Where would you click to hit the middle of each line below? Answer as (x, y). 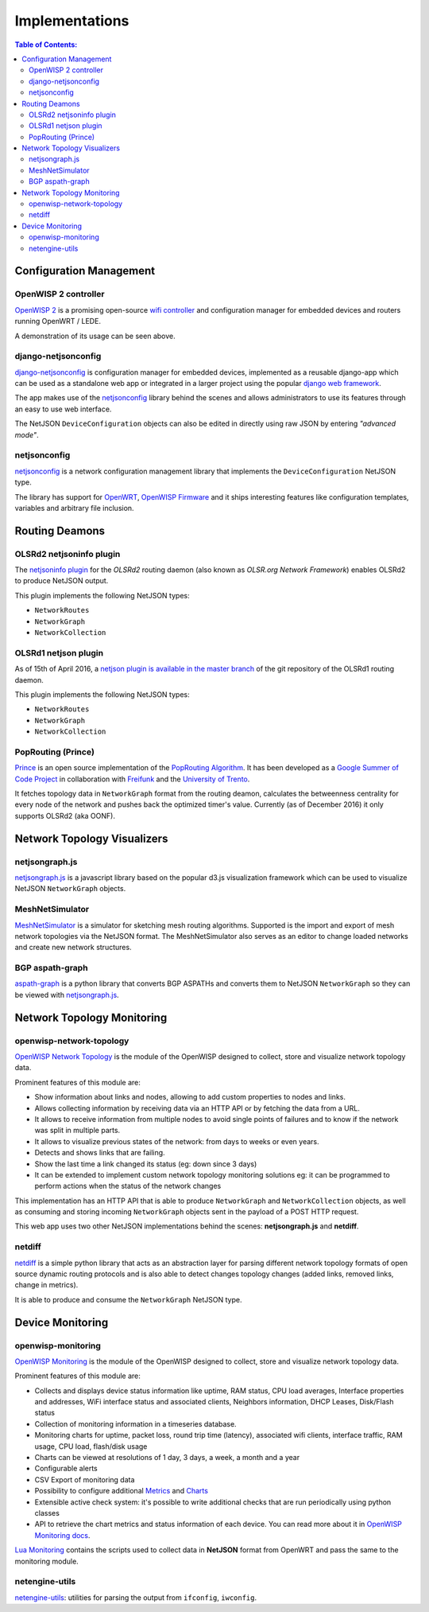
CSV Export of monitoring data (85, 1479)
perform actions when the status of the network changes (128, 1186)
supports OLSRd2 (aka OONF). (65, 816)
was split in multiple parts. (77, 1131)
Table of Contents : (46, 45)
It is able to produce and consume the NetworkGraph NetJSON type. (128, 1299)
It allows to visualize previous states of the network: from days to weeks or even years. (177, 1141)
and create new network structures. (73, 948)
